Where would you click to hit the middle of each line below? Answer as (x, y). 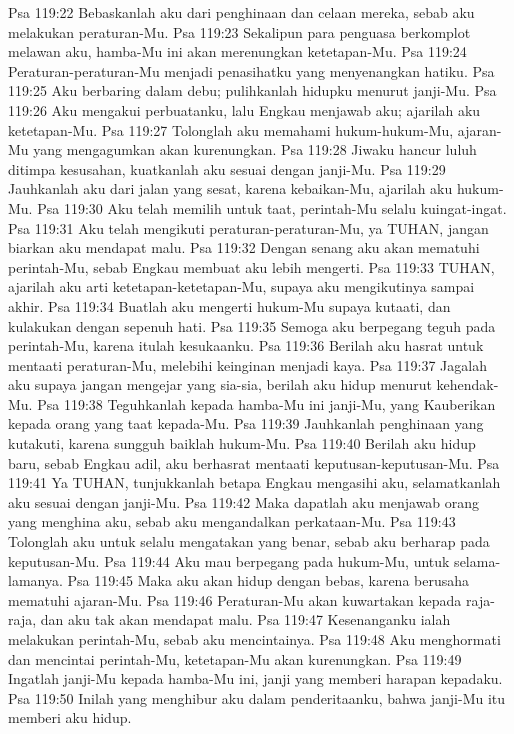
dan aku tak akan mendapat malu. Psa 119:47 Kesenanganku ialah (245, 619)
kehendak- (467, 384)
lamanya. (35, 580)
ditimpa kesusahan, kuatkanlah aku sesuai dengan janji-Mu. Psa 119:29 (227, 168)
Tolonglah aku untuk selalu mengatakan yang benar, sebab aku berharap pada (249, 541)
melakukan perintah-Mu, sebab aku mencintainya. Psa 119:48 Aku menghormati (254, 639)
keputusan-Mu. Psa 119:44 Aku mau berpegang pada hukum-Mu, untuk (229, 560)
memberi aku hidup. (70, 717)
